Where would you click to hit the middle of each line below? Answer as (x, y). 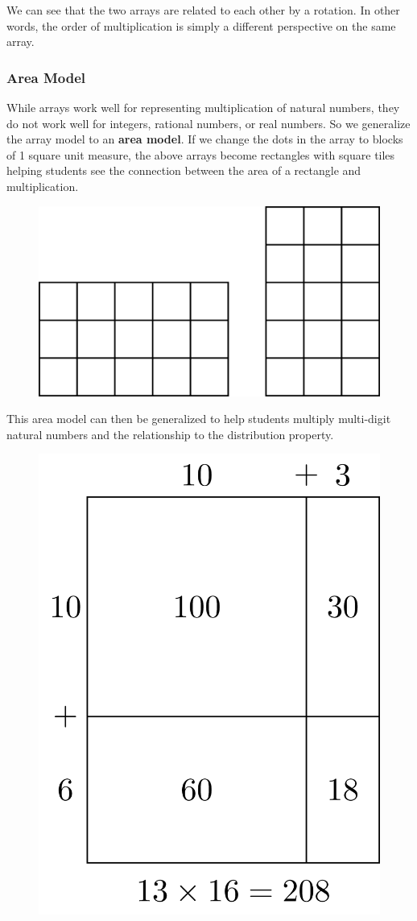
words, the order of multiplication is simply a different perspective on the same (201, 25)
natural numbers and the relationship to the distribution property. (170, 434)
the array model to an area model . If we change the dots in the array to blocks (205, 139)
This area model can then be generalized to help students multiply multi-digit (199, 419)
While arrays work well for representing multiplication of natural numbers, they (203, 107)
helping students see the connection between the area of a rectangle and (184, 170)
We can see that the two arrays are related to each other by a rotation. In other (203, 10)
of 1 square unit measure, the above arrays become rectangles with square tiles (201, 154)
